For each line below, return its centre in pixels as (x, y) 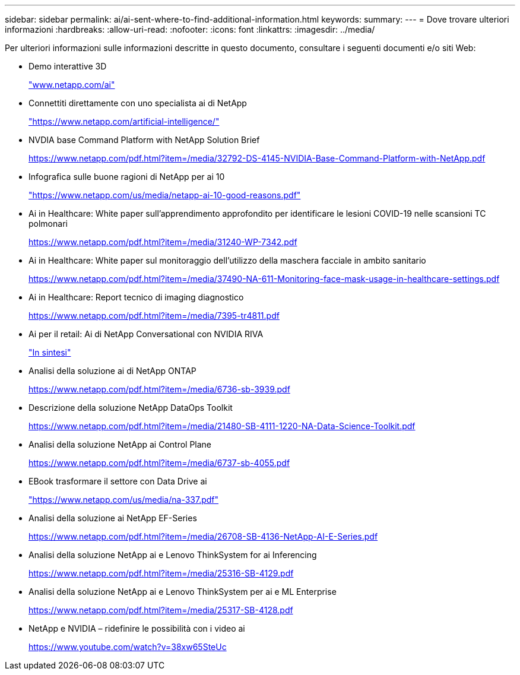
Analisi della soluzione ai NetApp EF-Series (113, 518)
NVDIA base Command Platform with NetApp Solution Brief (144, 140)
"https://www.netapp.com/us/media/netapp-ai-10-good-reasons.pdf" (165, 195)
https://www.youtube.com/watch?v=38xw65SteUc (128, 647)
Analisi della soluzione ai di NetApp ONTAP (112, 371)
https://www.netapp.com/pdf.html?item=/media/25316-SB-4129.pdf (161, 573)
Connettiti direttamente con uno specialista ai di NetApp (138, 103)
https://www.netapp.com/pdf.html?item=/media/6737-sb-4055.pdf (159, 463)
